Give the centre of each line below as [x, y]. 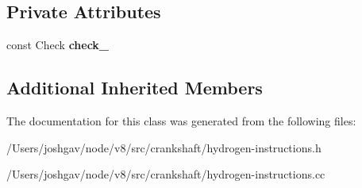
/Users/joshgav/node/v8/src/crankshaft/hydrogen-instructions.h [164, 147]
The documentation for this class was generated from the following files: [181, 121]
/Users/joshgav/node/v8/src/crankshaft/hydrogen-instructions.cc [166, 174]
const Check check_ [58, 45]
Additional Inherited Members [135, 88]
